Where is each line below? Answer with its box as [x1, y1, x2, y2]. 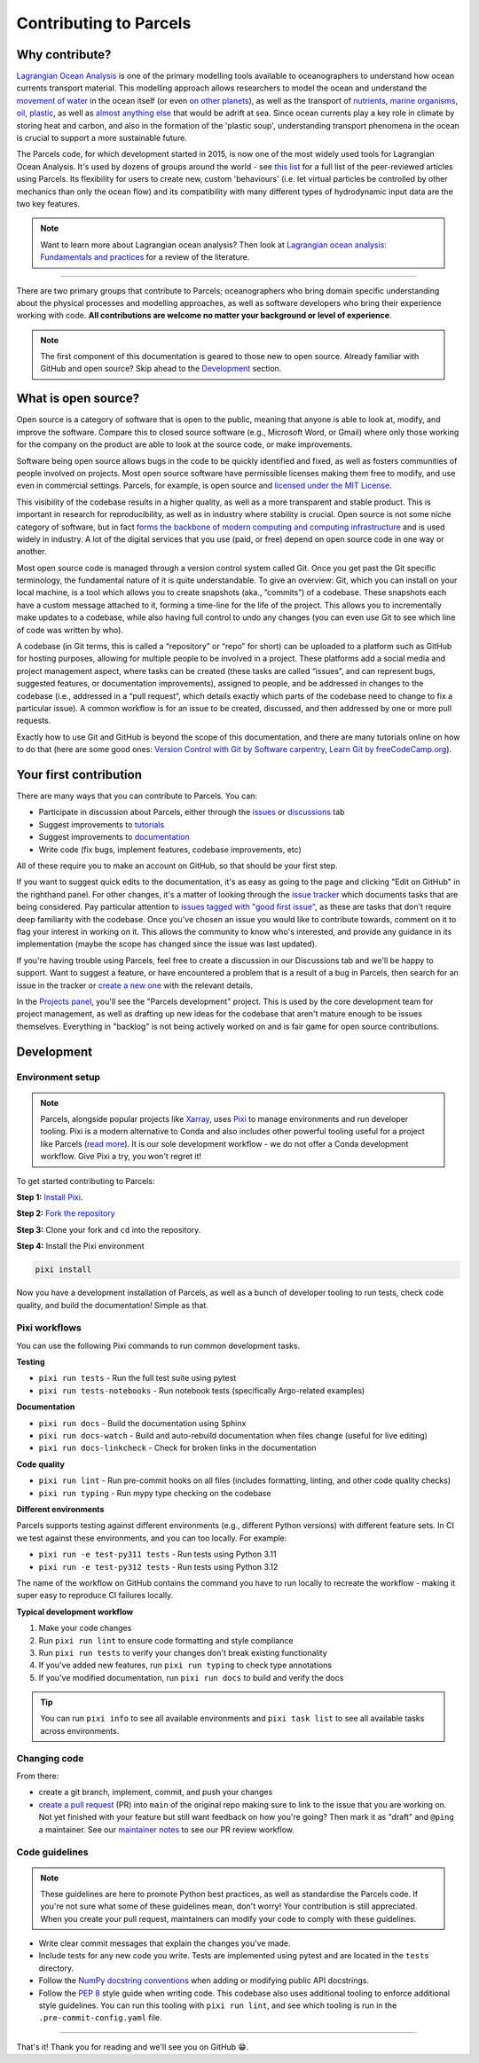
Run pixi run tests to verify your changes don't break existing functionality [38, 1647, 327, 1658]
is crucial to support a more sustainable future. [16, 133, 188, 144]
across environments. [40, 1725, 120, 1736]
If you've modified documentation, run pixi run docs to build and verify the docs [38, 1672, 344, 1683]
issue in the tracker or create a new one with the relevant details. [16, 980, 254, 991]
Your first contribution [16, 767, 142, 782]
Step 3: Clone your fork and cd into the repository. [16, 1224, 201, 1235]
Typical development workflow [16, 1606, 133, 1617]
